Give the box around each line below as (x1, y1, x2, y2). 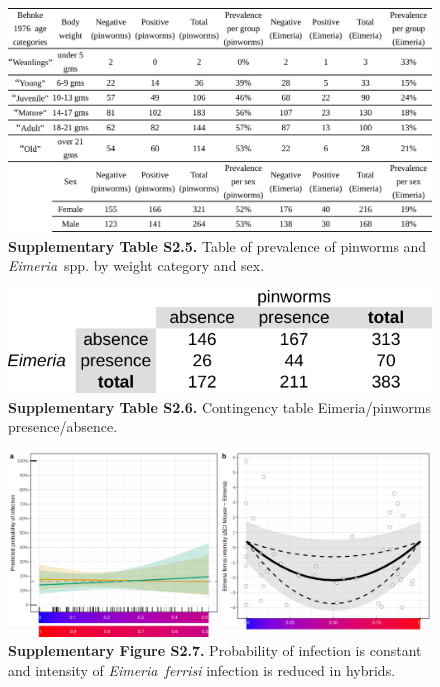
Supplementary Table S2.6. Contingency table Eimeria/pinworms (8, 396, 431, 417)
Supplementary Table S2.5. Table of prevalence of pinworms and (8, 235, 427, 256)
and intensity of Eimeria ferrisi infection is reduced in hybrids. (8, 660, 396, 681)
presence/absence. (8, 416, 118, 437)
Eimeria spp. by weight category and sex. (8, 255, 265, 276)
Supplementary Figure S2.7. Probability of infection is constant (8, 640, 422, 661)
